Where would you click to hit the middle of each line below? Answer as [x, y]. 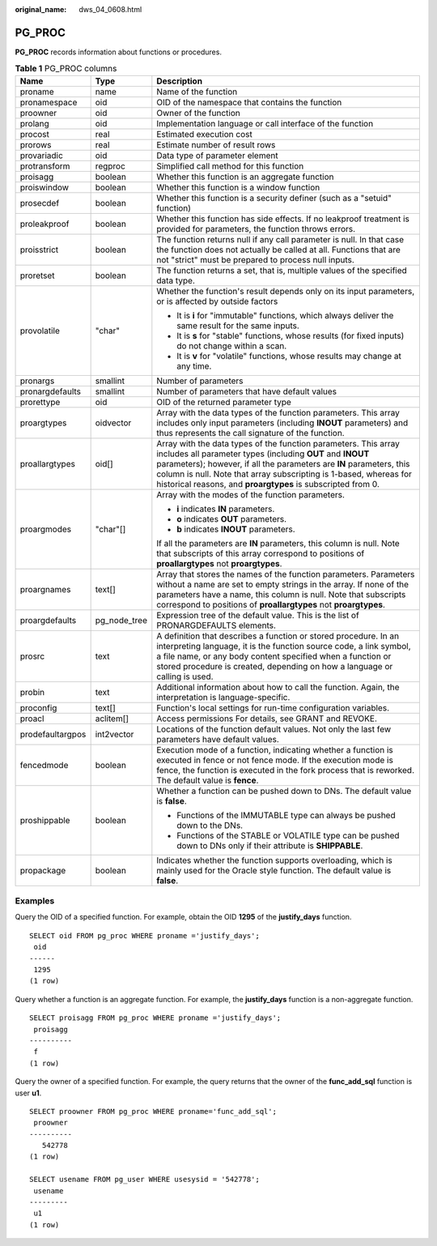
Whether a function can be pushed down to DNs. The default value [284, 791]
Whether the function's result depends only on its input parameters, [286, 291]
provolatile [40, 331]
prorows [36, 144]
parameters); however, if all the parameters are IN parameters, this [283, 463]
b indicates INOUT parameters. [236, 529]
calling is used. [185, 676]
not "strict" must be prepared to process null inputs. [256, 259]
